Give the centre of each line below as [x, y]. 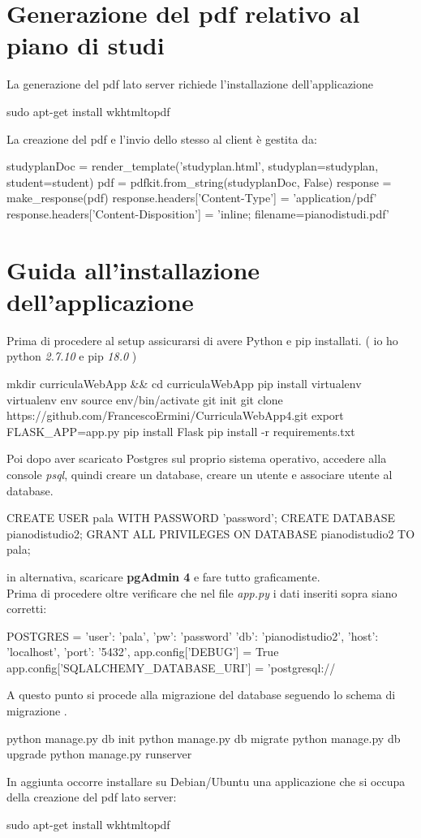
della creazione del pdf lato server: [92, 797]
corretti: [27, 609]
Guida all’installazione [133, 269]
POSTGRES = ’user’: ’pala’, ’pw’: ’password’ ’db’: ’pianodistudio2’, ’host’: [193, 635]
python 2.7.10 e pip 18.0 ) [72, 356]
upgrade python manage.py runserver [99, 754]
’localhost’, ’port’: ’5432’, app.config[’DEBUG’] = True [143, 652]
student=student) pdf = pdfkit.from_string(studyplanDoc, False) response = [199, 181]
